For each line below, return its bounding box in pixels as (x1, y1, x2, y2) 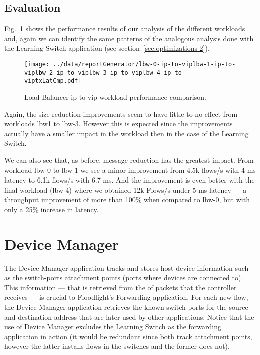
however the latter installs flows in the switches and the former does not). (4, 341, 230, 351)
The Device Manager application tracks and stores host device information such (4, 262, 249, 273)
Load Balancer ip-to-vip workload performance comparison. (24, 91, 206, 102)
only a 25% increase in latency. (4, 204, 99, 214)
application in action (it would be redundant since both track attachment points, (4, 331, 252, 341)
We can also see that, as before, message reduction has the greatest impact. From (4, 154, 254, 165)
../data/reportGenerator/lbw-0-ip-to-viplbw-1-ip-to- (53, 60, 236, 68)
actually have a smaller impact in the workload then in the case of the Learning (4, 128, 249, 138)
